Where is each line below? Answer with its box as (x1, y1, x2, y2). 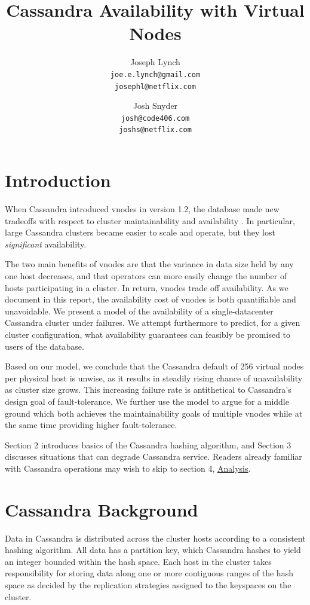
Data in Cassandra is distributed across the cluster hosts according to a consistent (5, 531, 306, 544)
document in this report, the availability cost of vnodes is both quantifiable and (5, 293, 296, 305)
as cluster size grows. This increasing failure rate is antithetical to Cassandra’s (5, 383, 291, 396)
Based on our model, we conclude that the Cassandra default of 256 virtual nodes (5, 360, 304, 372)
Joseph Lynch (130, 56, 180, 68)
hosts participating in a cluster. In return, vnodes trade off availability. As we (5, 281, 288, 294)
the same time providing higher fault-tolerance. (5, 418, 177, 431)
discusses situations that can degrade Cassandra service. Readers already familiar (5, 450, 302, 463)
